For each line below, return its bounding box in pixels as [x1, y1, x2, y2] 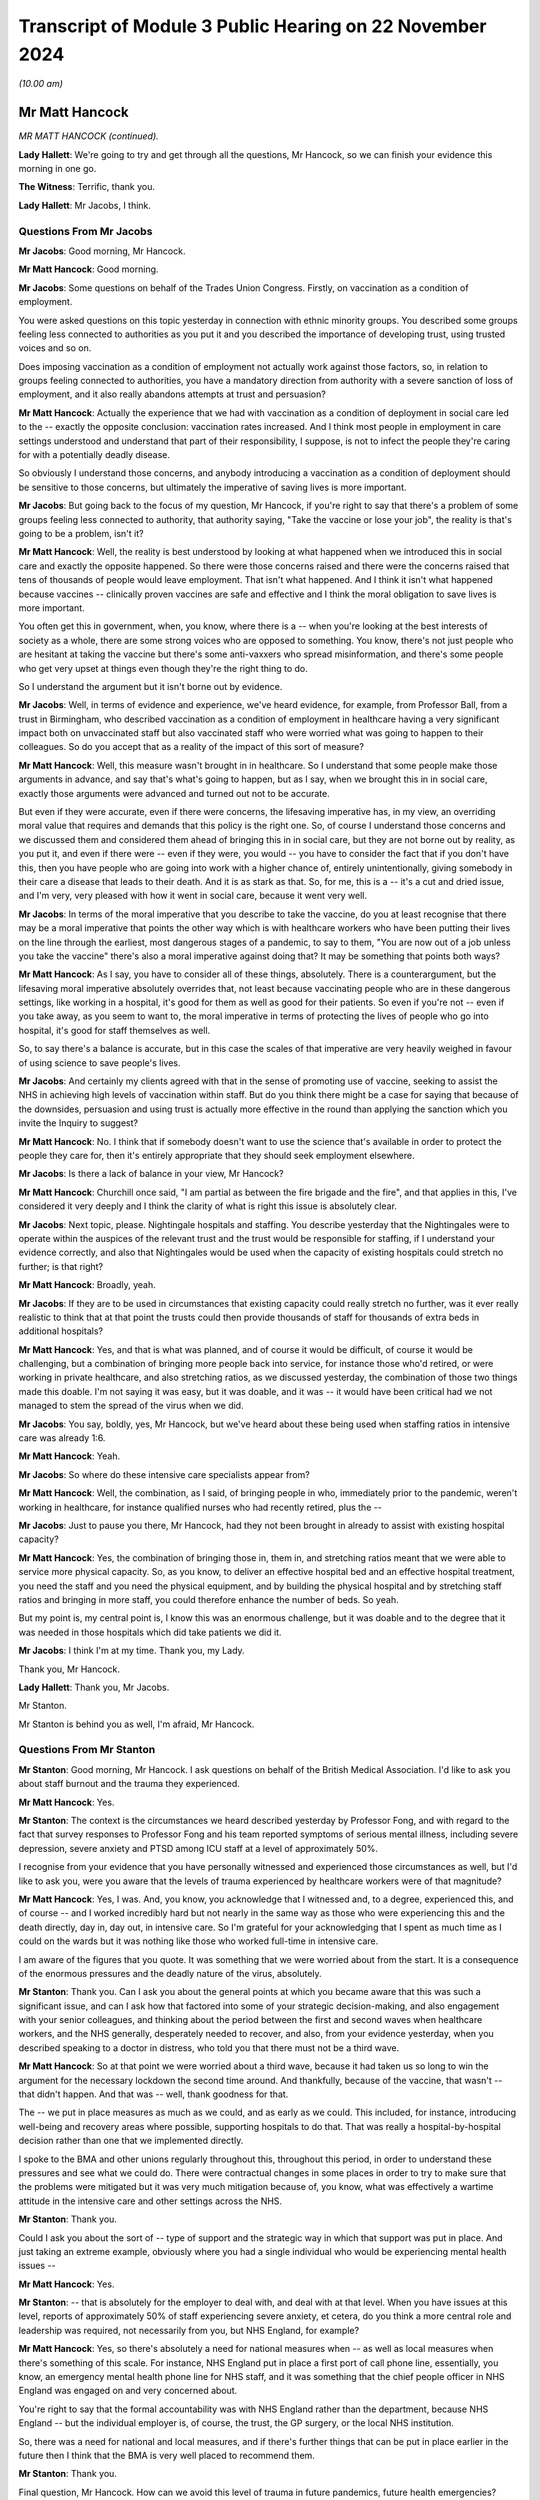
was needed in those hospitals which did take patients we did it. [18, 1626, 282, 1638]
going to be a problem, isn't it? [18, 527, 144, 539]
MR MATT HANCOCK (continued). [18, 130, 159, 142]
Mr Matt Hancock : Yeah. [18, 1450, 121, 1462]
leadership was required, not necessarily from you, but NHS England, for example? [18, 2324, 360, 2336]
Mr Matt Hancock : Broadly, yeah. [18, 1279, 157, 1291]
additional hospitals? [18, 1325, 104, 1337]
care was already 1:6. [18, 1432, 106, 1444]
